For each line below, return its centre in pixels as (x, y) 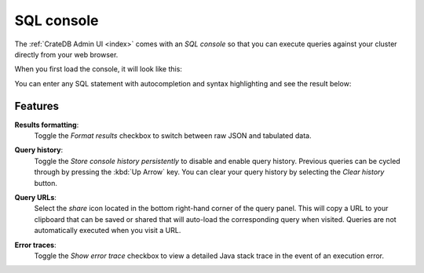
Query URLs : (35, 197)
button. (46, 183)
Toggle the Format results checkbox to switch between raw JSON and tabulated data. (173, 136)
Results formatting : (47, 125)
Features (37, 106)
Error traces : (35, 245)
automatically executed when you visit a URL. (108, 231)
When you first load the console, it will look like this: (98, 69)
